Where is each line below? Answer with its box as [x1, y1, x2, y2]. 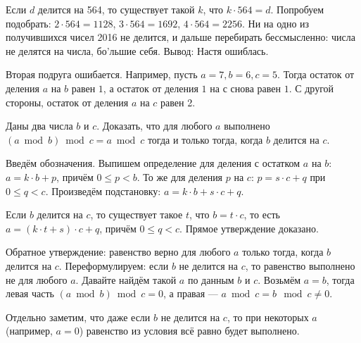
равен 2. [160, 94, 196, 109]
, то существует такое [90, 207, 183, 222]
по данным [187, 272, 234, 287]
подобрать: [6, 15, 51, 30]
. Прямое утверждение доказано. [179, 220, 319, 235]
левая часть [6, 286, 54, 301]
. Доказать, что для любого [96, 118, 213, 133]
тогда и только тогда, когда [147, 132, 263, 146]
